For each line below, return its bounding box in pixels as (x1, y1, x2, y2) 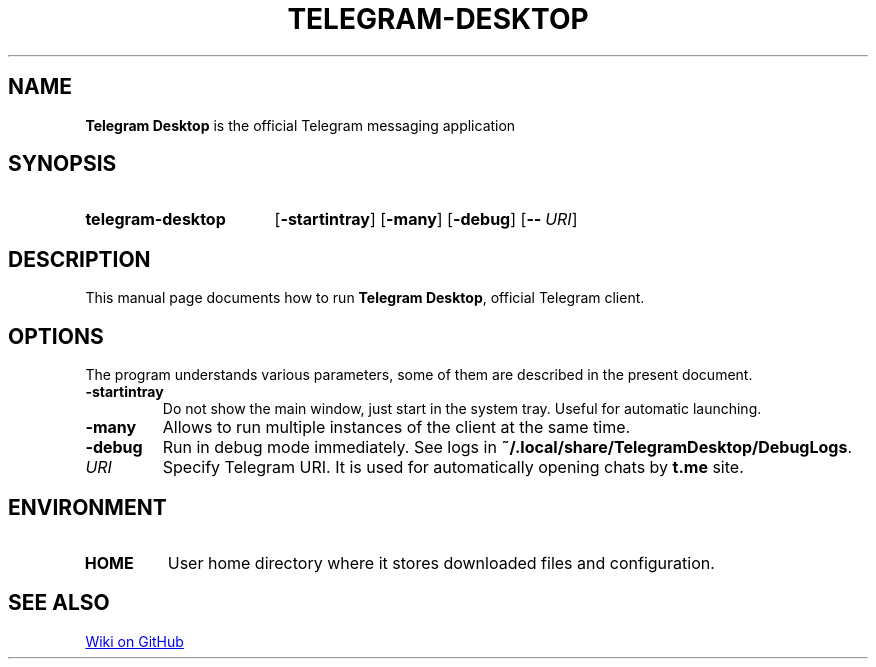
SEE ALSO (8, 590, 110, 616)
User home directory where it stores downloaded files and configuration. (167, 552, 715, 573)
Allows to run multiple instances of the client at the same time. (162, 417, 631, 438)
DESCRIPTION (8, 246, 151, 272)
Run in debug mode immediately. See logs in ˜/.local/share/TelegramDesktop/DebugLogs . (162, 437, 853, 458)
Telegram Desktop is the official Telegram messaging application (85, 116, 516, 134)
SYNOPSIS (8, 151, 117, 177)
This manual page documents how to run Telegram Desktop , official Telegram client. (85, 289, 645, 307)
